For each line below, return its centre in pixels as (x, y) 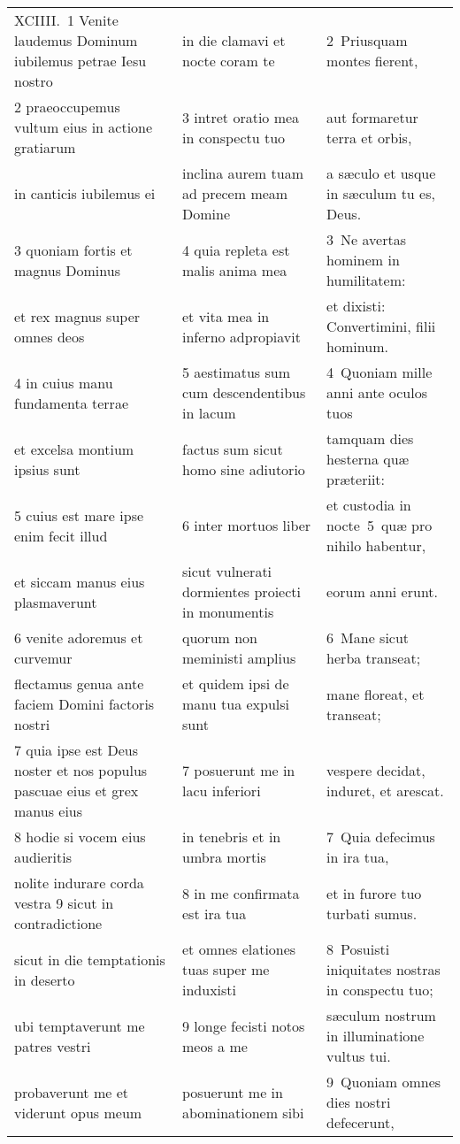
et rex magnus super (77, 316)
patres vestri (53, 1046)
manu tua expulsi (236, 704)
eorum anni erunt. (382, 591)
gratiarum (45, 147)
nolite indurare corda (79, 883)
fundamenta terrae (71, 403)
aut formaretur (372, 117)
